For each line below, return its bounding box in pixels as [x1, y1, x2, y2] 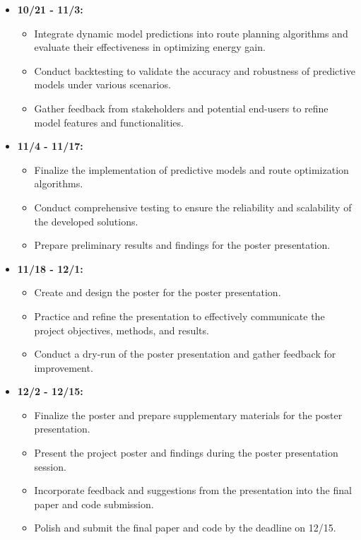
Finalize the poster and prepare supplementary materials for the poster [34, 407, 343, 422]
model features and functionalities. [34, 115, 184, 129]
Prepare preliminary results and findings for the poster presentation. [34, 237, 331, 252]
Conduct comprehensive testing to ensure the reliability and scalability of [34, 199, 352, 214]
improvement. [34, 360, 93, 375]
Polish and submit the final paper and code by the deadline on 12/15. [34, 520, 336, 535]
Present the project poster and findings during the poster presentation [34, 445, 338, 460]
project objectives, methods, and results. [34, 322, 209, 337]
